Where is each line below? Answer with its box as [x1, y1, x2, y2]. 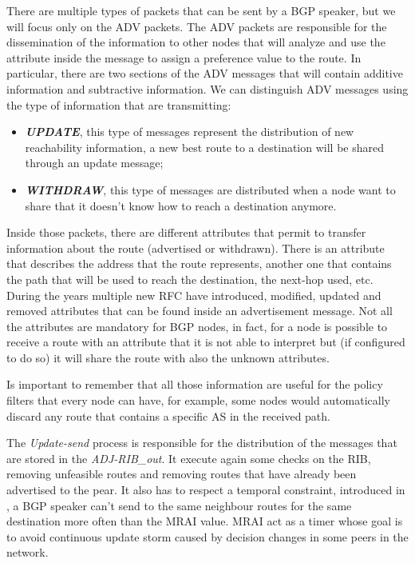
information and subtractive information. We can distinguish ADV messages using [6, 80, 409, 97]
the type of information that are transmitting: [6, 96, 231, 113]
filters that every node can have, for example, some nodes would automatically [6, 392, 390, 409]
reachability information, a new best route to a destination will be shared [25, 138, 384, 155]
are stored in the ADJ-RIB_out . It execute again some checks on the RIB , [6, 449, 371, 466]
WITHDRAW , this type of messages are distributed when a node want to [25, 181, 396, 198]
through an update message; [25, 154, 164, 171]
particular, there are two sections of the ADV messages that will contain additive [6, 65, 403, 82]
